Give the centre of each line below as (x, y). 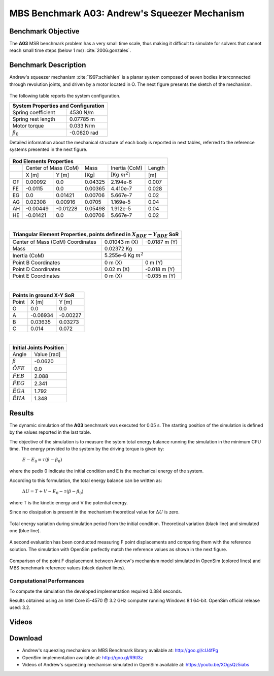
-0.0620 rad (84, 133)
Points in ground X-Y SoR (43, 295)
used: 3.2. (20, 607)
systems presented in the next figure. (48, 149)
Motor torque (28, 125)
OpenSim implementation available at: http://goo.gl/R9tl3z (83, 657)
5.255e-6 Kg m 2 (124, 255)
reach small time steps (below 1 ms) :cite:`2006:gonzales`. (70, 50)
